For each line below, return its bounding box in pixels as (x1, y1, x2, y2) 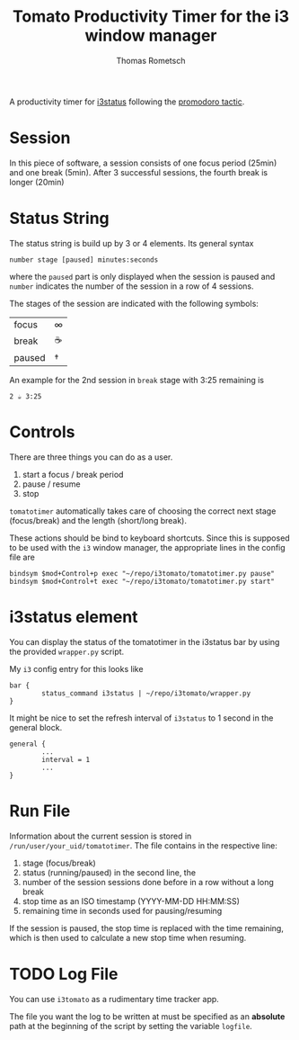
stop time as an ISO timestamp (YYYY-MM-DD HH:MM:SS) (22, 895, 241, 906)
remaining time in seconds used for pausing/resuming (22, 905, 223, 916)
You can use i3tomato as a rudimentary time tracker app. (9, 993, 220, 1004)
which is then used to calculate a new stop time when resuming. (9, 932, 247, 943)
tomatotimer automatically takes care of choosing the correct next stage (9, 506, 277, 516)
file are (9, 551, 36, 562)
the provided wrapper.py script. (9, 646, 125, 657)
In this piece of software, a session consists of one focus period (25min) (9, 157, 277, 168)
